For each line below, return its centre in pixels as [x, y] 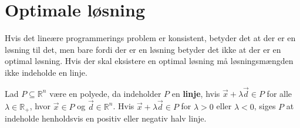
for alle [279, 93]
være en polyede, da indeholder [105, 93]
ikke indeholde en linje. [46, 72]
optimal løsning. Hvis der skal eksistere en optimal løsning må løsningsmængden [149, 61]
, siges [265, 106]
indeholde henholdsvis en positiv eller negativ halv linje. [106, 118]
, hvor [40, 106]
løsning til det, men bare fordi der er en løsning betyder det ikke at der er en [143, 49]
